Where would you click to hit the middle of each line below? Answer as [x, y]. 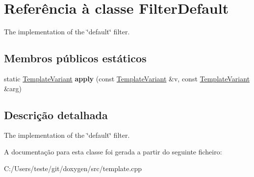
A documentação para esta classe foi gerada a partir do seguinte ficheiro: [113, 151]
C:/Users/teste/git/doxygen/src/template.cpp [73, 168]
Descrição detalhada [56, 114]
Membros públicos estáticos [75, 58]
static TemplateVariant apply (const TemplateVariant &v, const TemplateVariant [127, 78]
